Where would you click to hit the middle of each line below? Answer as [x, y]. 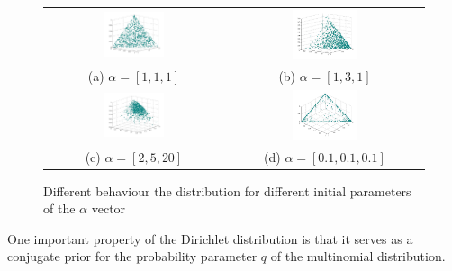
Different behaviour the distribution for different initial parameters [227, 190]
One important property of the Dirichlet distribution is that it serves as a [210, 238]
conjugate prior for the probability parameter [132, 256]
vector [108, 208]
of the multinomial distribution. [358, 256]
